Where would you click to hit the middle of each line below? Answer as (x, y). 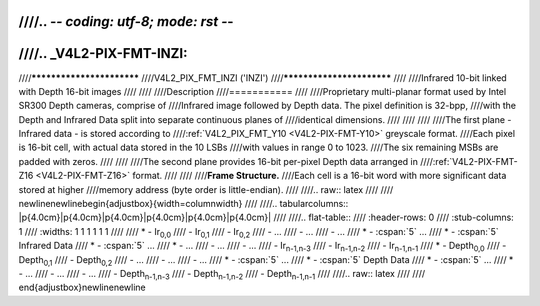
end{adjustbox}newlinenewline (82, 287)
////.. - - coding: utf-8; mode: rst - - (126, 21)
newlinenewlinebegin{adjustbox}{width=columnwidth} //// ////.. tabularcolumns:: (183, 204)
